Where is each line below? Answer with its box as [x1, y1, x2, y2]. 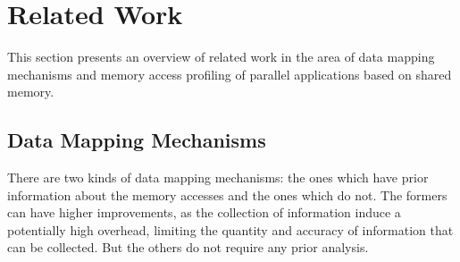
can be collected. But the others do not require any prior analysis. [7, 238, 369, 257]
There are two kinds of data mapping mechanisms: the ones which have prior [7, 168, 429, 187]
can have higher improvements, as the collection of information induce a [7, 203, 401, 222]
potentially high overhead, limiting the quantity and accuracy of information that [7, 220, 454, 239]
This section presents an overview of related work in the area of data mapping [7, 47, 435, 66]
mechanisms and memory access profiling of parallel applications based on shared [7, 64, 452, 83]
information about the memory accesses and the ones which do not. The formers [7, 185, 447, 204]
